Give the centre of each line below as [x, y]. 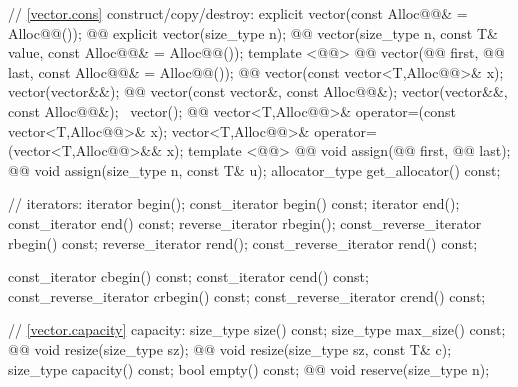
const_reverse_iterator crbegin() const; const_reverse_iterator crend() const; [247, 295]
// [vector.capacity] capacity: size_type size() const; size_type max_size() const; [257, 329]
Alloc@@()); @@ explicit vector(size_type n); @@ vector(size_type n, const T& [253, 32]
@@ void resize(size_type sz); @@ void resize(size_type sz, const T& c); [230, 348]
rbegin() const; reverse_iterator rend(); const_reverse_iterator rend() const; [243, 242]
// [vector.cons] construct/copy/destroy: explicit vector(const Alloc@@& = [238, 13]
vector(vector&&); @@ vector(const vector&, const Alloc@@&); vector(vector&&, [258, 91]
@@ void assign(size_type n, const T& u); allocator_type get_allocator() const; [254, 169]
